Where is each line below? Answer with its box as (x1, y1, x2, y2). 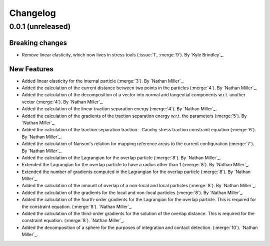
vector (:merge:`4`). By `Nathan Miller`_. (21, 99, 103, 105)
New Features (9, 65, 53, 73)
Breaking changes (9, 38, 67, 47)
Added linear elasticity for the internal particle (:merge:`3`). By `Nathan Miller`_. (21, 78, 184, 84)
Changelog (9, 7, 56, 18)
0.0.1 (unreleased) (9, 22, 71, 31)
